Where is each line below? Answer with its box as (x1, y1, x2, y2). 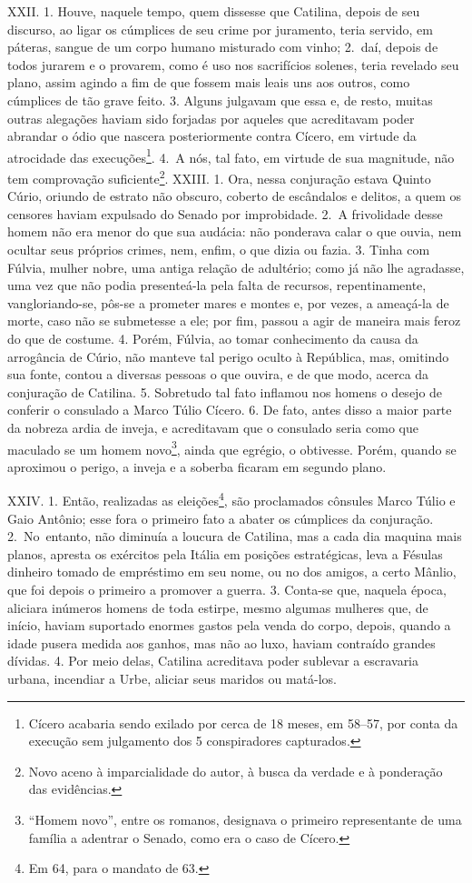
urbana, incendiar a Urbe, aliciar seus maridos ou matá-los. (7, 669, 337, 687)
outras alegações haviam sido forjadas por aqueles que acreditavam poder (7, 108, 415, 127)
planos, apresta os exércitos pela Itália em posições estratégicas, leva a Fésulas (7, 544, 443, 563)
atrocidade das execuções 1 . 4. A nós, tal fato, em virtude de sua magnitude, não (7, 145, 455, 166)
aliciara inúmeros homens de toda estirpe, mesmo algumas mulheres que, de (7, 597, 428, 617)
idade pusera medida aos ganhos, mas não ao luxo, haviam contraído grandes (7, 633, 436, 652)
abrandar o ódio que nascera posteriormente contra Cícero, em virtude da (7, 126, 417, 145)
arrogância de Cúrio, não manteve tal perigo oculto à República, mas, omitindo (7, 346, 449, 366)
